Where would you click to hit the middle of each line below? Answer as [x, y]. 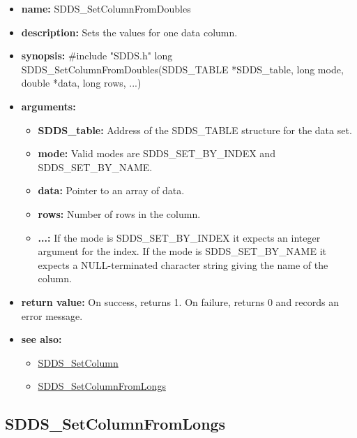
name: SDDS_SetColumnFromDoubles [106, 8]
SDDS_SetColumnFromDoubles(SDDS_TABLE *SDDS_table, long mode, [182, 69]
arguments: [48, 106]
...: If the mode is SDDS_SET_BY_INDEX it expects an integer [179, 237]
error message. [52, 315]
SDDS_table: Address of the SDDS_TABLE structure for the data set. [195, 130]
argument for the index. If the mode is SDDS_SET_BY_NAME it [182, 251]
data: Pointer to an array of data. [111, 190]
